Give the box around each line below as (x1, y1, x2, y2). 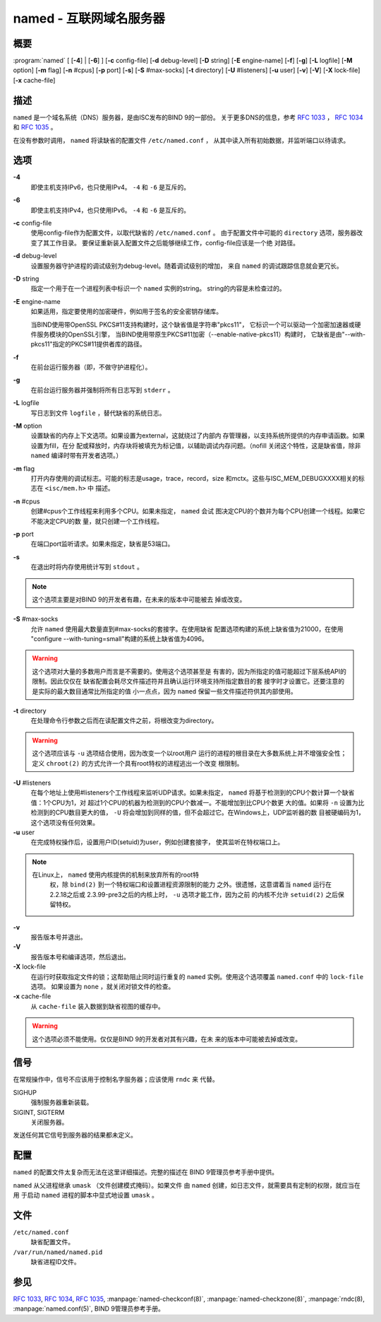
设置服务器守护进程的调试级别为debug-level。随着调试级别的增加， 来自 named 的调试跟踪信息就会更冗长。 (30, 262, 344, 270)
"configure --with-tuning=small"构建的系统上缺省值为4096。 (30, 635, 208, 643)
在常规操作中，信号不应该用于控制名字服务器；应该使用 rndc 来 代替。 (13, 1075, 219, 1084)
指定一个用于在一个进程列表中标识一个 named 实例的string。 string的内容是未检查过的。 (30, 284, 286, 293)
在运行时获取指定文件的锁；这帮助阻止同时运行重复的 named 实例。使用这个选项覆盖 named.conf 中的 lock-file (30, 972, 363, 981)
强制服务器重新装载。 (30, 1098, 93, 1106)
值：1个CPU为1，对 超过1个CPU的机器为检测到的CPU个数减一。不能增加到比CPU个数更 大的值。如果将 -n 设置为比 (30, 798, 365, 807)
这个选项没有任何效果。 (30, 818, 99, 826)
